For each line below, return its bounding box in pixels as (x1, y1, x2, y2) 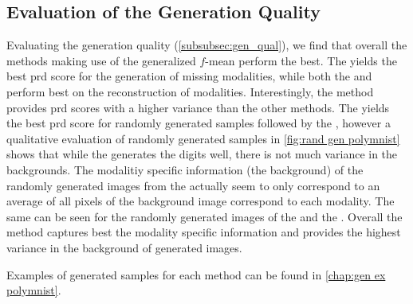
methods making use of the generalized (6, 52, 196, 68)
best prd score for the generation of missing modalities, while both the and (6, 68, 372, 84)
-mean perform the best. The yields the (205, 52, 397, 68)
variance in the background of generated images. (6, 239, 242, 255)
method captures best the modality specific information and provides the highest (6, 224, 401, 240)
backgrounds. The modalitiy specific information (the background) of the (6, 161, 364, 177)
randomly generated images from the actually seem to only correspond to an (6, 177, 380, 193)
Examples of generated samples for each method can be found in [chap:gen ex (6, 266, 386, 283)
